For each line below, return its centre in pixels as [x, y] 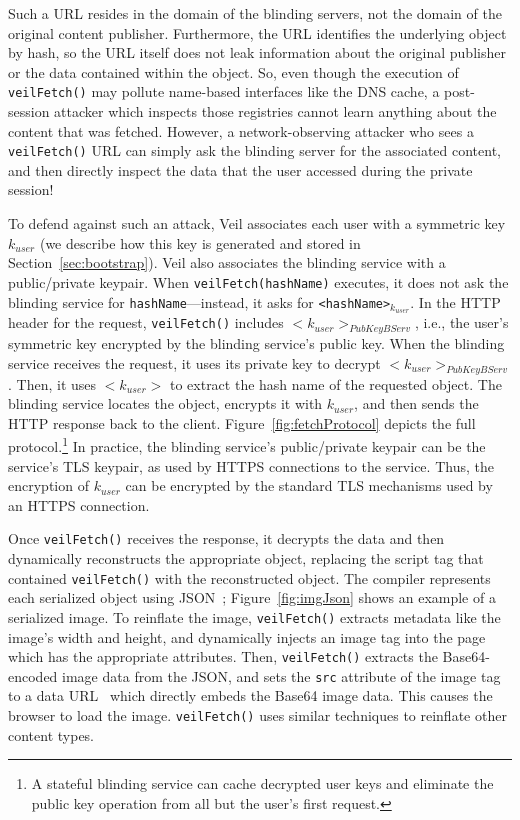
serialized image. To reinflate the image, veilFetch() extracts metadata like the [254, 616]
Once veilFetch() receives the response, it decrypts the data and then [226, 538]
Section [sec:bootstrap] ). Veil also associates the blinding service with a [227, 262]
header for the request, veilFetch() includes [146, 322]
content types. [51, 734]
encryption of [48, 485]
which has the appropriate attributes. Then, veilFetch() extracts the [223, 656]
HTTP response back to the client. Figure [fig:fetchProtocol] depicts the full [242, 422]
